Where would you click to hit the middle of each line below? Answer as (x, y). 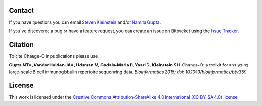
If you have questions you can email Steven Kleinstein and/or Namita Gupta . (85, 22)
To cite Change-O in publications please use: (54, 56)
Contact (21, 10)
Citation (21, 45)
